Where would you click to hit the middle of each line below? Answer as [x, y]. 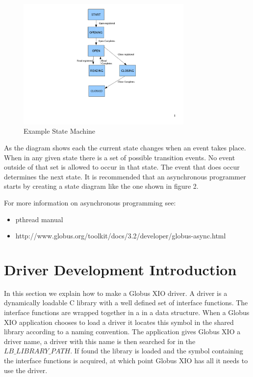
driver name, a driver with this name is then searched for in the [100, 341]
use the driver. [26, 370]
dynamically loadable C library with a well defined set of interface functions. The [126, 303]
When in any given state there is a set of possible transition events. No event [120, 157]
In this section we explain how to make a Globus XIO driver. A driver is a [116, 293]
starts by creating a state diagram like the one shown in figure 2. [101, 186]
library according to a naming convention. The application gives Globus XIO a [122, 332]
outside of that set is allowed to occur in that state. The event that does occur [122, 167]
